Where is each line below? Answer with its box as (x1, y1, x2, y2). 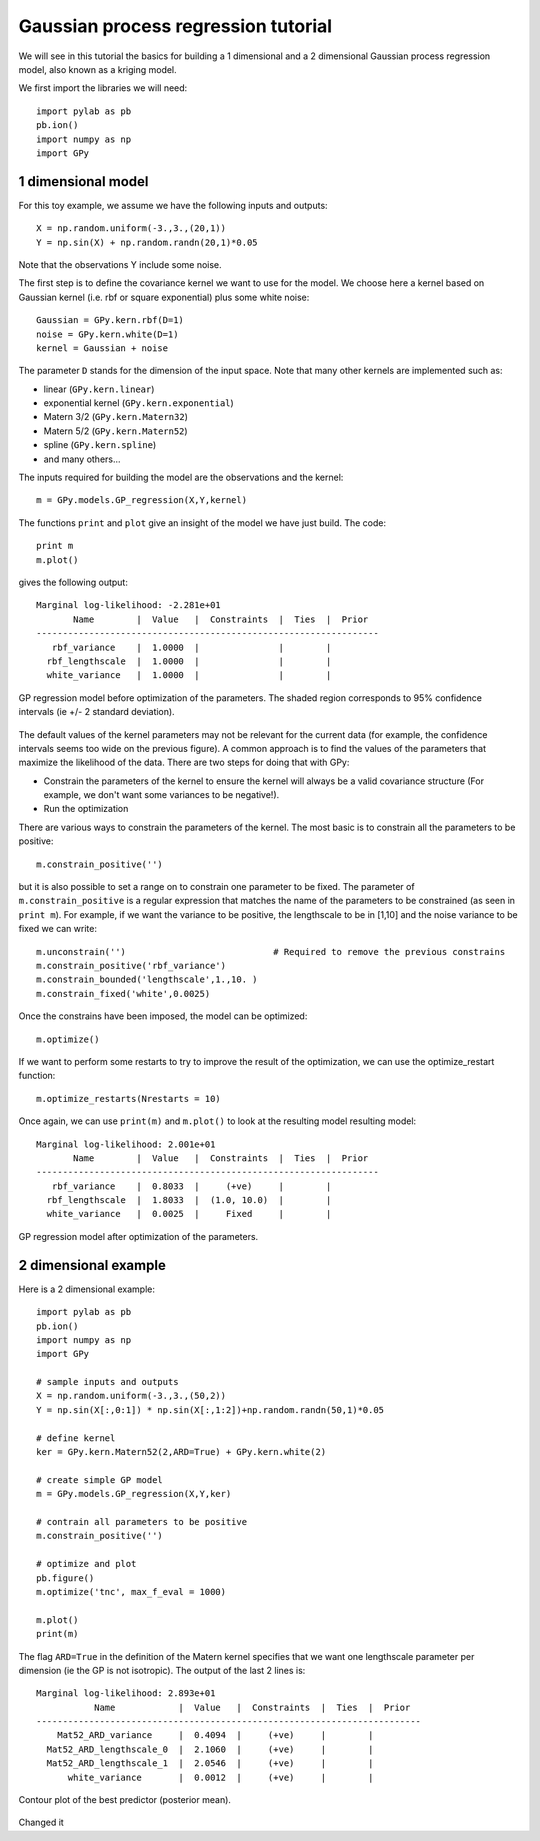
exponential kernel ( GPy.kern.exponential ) (43, 397, 234, 409)
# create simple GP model (36, 1474, 164, 1485)
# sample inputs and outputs (36, 1376, 179, 1388)
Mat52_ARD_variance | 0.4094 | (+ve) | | (56, 1730, 374, 1741)
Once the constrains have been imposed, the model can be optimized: (18, 1010, 308, 1022)
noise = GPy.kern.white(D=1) (36, 328, 179, 340)
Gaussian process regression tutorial (18, 15, 333, 37)
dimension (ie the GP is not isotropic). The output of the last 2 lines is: (18, 1664, 306, 1676)
